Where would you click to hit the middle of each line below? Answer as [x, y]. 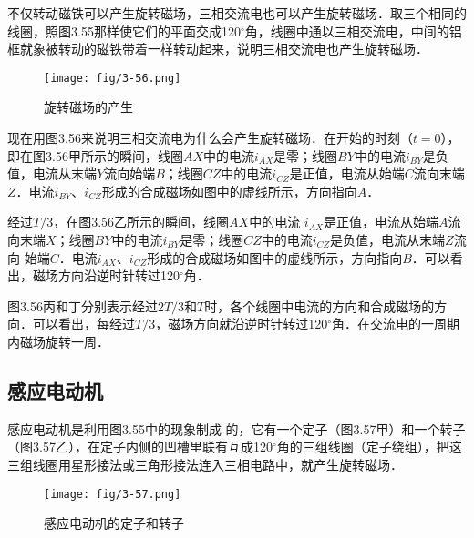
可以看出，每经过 [83, 324]
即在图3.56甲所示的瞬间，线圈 [95, 155]
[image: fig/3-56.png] [113, 78]
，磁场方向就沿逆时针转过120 [242, 324]
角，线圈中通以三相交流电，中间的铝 [353, 30]
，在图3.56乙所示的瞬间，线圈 [141, 222]
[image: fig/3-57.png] [113, 494]
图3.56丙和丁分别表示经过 [82, 305]
